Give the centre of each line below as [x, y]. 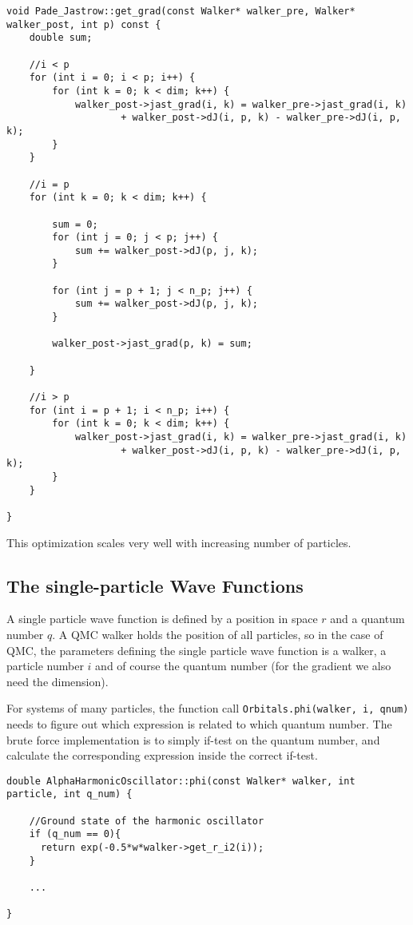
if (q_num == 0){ [75, 834]
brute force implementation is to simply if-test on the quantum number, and [193, 739]
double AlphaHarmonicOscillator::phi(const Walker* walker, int [181, 781]
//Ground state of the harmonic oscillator [147, 821]
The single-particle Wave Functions [155, 585]
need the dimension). [58, 681]
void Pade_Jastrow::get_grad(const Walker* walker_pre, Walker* [181, 11]
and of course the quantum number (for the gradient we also [243, 666]
